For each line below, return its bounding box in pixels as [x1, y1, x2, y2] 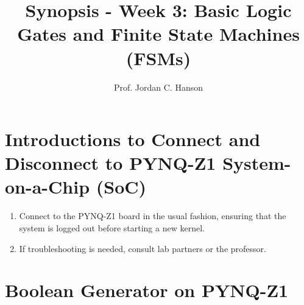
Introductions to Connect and [5, 127, 261, 152]
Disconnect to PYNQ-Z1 [5, 150, 216, 175]
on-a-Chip [5, 174, 90, 199]
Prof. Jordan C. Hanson [113, 80, 203, 93]
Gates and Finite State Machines [17, 21, 300, 46]
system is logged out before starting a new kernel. [19, 222, 205, 234]
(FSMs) [125, 45, 191, 70]
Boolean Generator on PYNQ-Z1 [5, 278, 289, 303]
